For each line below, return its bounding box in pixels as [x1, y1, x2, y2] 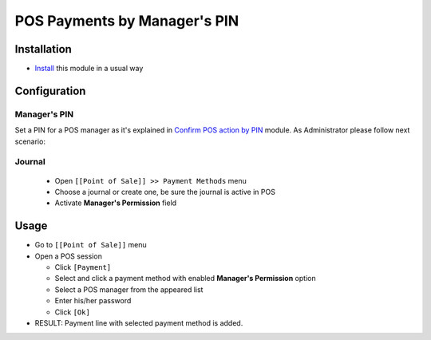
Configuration [14, 84, 86, 97]
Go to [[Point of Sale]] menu [34, 240, 147, 250]
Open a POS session [34, 251, 103, 261]
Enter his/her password [54, 296, 132, 306]
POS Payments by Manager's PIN [14, 12, 239, 30]
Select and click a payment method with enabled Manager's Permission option [54, 274, 316, 283]
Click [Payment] [54, 263, 112, 272]
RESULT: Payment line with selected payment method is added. [34, 318, 243, 327]
